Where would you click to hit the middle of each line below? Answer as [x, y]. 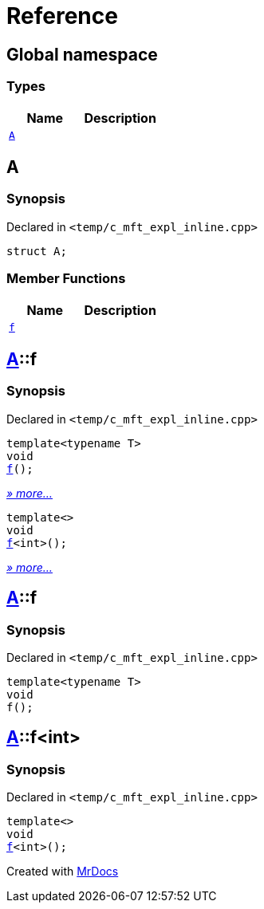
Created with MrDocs [63, 872]
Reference [62, 16]
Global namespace [82, 54]
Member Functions [66, 279]
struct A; [37, 251]
